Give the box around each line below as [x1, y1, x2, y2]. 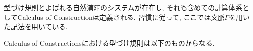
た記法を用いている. [4, 21, 68, 32]
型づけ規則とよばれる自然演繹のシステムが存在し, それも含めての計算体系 [4, 2, 243, 12]
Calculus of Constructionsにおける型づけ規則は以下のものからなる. [4, 37, 215, 48]
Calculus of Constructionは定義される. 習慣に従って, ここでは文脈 [17, 12, 225, 22]
